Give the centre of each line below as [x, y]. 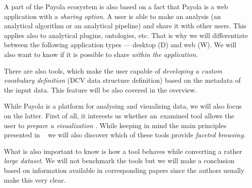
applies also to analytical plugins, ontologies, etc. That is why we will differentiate [126, 35]
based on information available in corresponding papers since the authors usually [124, 170]
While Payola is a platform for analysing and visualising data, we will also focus [123, 106]
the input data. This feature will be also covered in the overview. [101, 89]
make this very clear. [35, 179]
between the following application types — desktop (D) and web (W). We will [120, 45]
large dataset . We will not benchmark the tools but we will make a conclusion [119, 160]
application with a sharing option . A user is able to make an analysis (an [112, 16]
